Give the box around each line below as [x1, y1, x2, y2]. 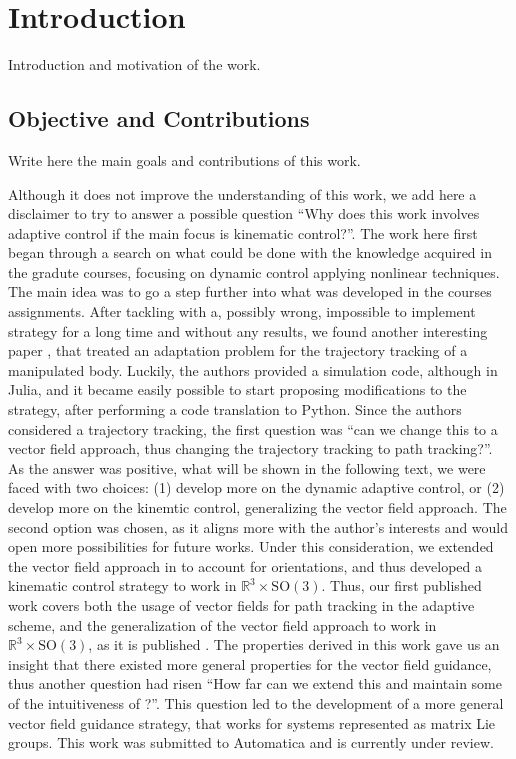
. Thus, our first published [321, 575, 482, 596]
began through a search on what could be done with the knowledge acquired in [8, 242, 492, 263]
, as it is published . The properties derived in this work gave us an [88, 634, 500, 655]
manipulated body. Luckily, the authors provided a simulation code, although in [8, 359, 498, 380]
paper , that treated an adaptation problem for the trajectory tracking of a [8, 340, 468, 361]
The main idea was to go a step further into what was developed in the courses [8, 281, 492, 302]
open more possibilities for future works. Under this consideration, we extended [8, 536, 494, 557]
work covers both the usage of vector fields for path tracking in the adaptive [8, 594, 475, 615]
